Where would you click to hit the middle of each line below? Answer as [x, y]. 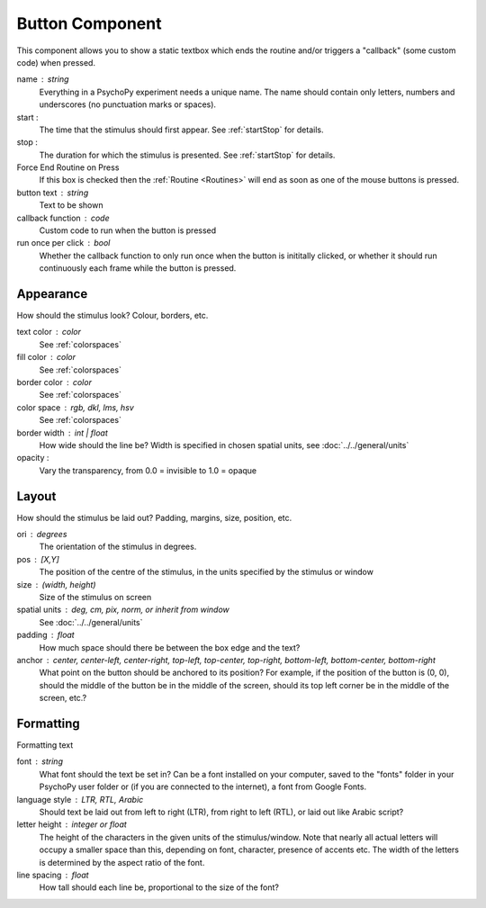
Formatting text [45, 745]
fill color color [46, 357]
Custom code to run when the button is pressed [128, 230]
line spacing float [53, 875]
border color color [54, 382]
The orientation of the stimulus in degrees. [118, 547]
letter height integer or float [72, 824]
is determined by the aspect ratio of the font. [122, 862]
